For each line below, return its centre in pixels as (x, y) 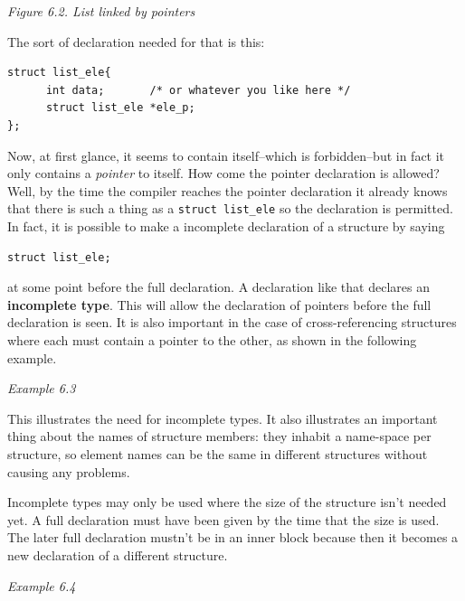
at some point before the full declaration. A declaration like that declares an (218, 287)
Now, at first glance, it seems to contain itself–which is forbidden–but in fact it (226, 155)
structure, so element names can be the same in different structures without (218, 453)
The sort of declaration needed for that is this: (136, 41)
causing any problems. (69, 471)
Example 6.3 (42, 388)
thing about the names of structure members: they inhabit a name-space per (219, 436)
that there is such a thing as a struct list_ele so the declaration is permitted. (230, 208)
